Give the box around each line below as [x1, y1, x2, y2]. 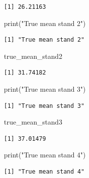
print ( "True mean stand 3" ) [4, 83, 86, 94]
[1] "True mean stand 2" [4, 36, 85, 44]
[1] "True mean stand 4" [4, 168, 85, 175]
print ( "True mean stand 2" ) [4, 18, 86, 28]
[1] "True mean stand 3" [4, 102, 85, 109]
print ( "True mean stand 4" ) [4, 150, 86, 160]
